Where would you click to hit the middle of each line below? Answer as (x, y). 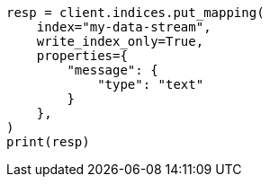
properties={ (82, 56)
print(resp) (48, 142)
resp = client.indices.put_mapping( (135, 13)
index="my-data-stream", (124, 27)
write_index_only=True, (120, 41)
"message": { (112, 70)
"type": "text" (151, 84)
